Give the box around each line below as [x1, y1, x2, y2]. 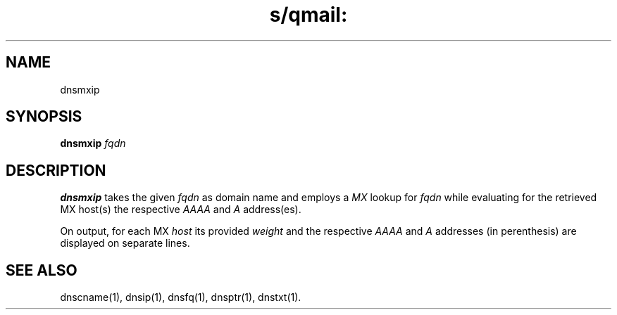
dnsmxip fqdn [60, 137, 126, 150]
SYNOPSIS [6, 108, 82, 126]
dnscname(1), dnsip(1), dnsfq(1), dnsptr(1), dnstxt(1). [60, 291, 301, 304]
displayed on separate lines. [60, 237, 190, 250]
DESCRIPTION [6, 161, 106, 179]
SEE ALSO [6, 261, 77, 279]
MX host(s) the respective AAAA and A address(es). [60, 203, 301, 216]
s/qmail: [269, 3, 348, 27]
